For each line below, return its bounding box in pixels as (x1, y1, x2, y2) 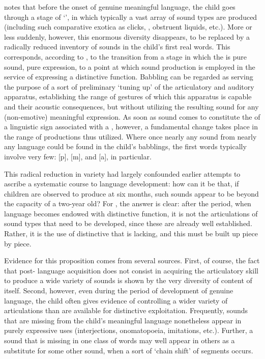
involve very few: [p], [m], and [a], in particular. (4, 151, 152, 161)
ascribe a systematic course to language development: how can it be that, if (4, 178, 239, 189)
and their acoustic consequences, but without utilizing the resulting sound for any (4, 101, 259, 112)
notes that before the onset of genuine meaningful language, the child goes (4, 2, 235, 12)
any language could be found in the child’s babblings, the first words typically (4, 141, 247, 152)
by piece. (4, 238, 32, 248)
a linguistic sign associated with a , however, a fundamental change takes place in (4, 121, 258, 132)
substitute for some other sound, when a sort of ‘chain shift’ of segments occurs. (4, 345, 253, 355)
